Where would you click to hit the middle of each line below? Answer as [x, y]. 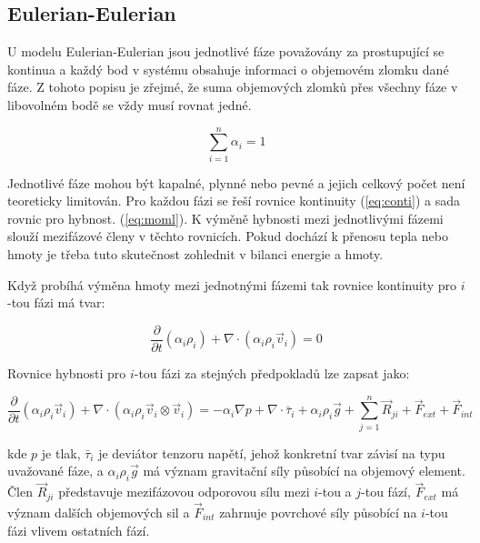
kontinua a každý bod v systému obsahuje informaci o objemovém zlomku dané [228, 69]
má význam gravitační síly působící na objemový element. [304, 471]
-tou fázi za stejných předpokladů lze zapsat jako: [272, 372]
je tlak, [61, 452]
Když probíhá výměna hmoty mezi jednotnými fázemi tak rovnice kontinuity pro [232, 284]
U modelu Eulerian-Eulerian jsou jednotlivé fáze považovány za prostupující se [226, 51]
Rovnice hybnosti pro [67, 372]
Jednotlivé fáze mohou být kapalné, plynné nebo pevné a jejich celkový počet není [236, 182]
